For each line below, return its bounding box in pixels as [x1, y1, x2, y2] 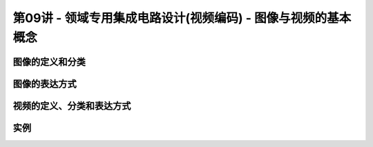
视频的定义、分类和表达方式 [12, 100, 131, 112]
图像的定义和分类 [12, 56, 86, 68]
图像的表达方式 [12, 78, 77, 90]
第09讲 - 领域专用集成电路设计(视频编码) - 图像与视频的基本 [12, 10, 352, 26]
